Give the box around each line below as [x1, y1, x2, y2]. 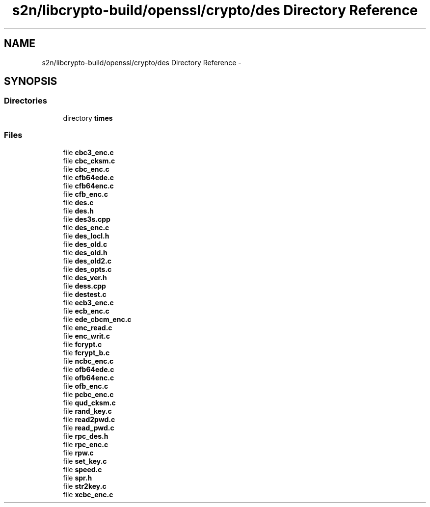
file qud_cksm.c [63, 398, 116, 407]
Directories [4, 96, 47, 106]
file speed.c [63, 465, 102, 474]
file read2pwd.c [63, 415, 115, 424]
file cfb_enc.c [63, 189, 108, 198]
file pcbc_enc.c [63, 390, 114, 399]
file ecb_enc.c [63, 306, 109, 315]
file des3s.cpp [63, 214, 110, 223]
